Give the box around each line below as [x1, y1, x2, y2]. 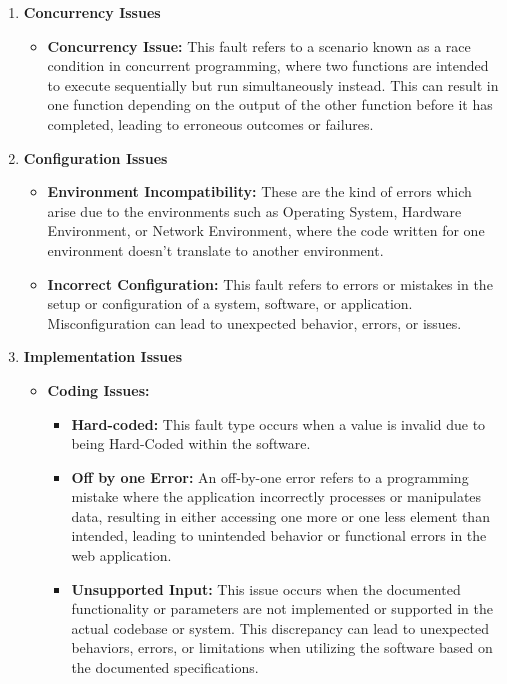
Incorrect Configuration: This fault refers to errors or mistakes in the [47, 273, 493, 294]
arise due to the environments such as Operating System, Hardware [47, 200, 462, 221]
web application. [71, 545, 172, 566]
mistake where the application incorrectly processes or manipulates [71, 486, 482, 507]
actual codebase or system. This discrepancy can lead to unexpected [71, 617, 490, 638]
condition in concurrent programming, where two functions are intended [47, 55, 489, 76]
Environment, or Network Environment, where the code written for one [47, 220, 485, 241]
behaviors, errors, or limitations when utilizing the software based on [71, 637, 493, 658]
